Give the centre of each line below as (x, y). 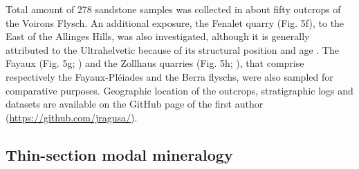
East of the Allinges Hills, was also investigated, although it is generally (158, 36)
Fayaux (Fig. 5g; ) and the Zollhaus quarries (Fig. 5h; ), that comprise (155, 63)
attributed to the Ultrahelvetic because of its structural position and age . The (172, 49)
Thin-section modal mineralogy (119, 154)
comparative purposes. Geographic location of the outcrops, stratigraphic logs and (179, 90)
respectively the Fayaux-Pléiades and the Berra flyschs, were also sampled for (169, 76)
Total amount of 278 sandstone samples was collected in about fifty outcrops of (173, 9)
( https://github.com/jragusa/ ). (72, 117)
